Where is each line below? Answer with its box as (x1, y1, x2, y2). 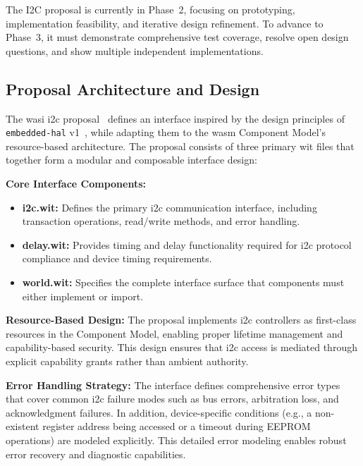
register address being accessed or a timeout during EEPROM (42, 419, 311, 434)
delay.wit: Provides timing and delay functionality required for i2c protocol (22, 237, 352, 252)
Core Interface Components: (6, 176, 147, 191)
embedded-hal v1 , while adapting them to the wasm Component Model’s (6, 125, 326, 140)
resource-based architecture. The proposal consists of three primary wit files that (6, 138, 355, 153)
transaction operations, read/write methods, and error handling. (22, 214, 300, 228)
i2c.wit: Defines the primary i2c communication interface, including (22, 200, 317, 214)
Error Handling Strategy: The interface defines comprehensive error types (6, 377, 340, 392)
